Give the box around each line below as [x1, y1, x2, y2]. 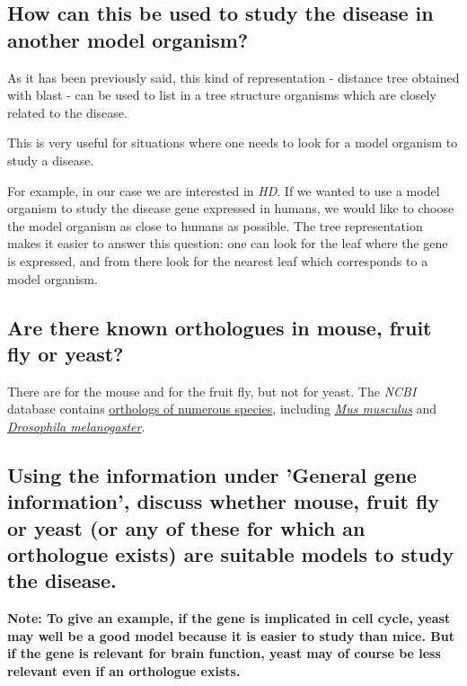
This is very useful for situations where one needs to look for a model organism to [7, 133, 458, 152]
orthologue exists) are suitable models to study [7, 540, 454, 568]
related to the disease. [7, 102, 128, 121]
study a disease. [7, 150, 94, 169]
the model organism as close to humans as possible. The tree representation [7, 216, 423, 235]
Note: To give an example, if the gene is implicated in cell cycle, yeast [7, 609, 451, 628]
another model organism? [7, 25, 249, 53]
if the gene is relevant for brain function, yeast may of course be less [7, 644, 441, 663]
